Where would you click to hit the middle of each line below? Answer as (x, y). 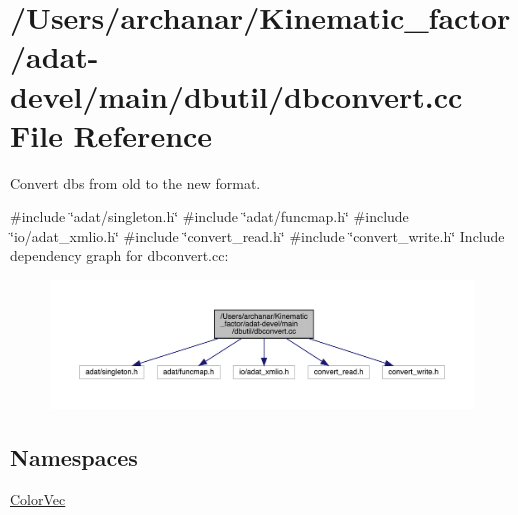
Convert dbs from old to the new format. (135, 182)
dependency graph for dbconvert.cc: (119, 255)
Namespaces (74, 456)
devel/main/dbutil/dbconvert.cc (236, 95)
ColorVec (38, 498)
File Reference (111, 134)
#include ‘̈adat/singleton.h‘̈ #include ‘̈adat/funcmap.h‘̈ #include (209, 216)
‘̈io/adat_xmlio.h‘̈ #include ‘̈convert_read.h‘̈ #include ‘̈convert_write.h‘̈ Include (257, 235)
